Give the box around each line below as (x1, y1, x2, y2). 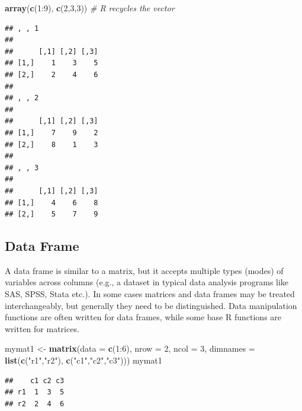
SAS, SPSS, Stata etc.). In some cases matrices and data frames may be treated (5, 288, 295, 300)
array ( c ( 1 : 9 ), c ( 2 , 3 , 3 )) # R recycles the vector (5, 2, 175, 14)
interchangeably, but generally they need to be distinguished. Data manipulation (5, 299, 297, 311)
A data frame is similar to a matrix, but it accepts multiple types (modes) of (5, 264, 284, 276)
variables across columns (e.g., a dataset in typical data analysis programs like (5, 276, 289, 288)
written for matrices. (5, 322, 79, 334)
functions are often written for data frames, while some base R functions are (5, 311, 282, 323)
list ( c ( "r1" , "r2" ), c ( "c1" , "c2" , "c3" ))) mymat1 (5, 354, 162, 367)
